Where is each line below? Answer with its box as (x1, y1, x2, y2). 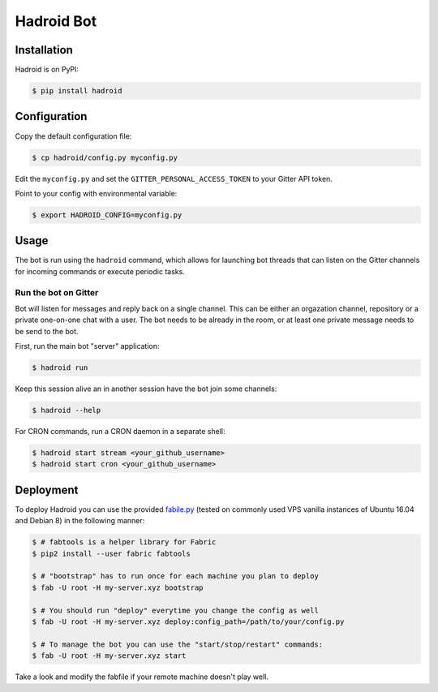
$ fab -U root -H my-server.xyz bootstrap (32, 582, 204, 592)
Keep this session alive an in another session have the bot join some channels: (15, 384, 277, 393)
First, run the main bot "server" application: (15, 342, 160, 351)
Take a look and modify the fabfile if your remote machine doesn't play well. (15, 672, 269, 681)
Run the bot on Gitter (15, 286, 99, 298)
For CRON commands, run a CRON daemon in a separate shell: (15, 427, 226, 436)
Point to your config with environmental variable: (15, 188, 178, 198)
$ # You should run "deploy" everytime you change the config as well (32, 605, 320, 615)
